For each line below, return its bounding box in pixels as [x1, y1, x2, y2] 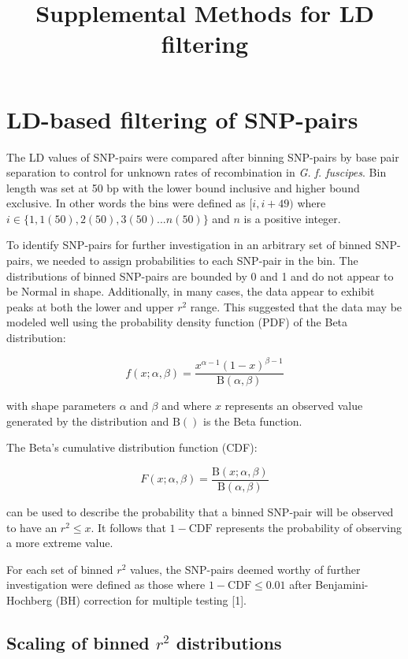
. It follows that [91, 519, 166, 535]
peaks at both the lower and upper [6, 298, 174, 315]
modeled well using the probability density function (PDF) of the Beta [6, 314, 348, 330]
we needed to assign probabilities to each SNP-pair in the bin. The [36, 252, 358, 269]
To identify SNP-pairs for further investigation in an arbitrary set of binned [6, 236, 372, 253]
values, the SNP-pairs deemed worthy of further [129, 560, 361, 577]
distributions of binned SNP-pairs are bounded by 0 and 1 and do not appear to [6, 267, 394, 284]
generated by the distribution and [6, 412, 169, 429]
